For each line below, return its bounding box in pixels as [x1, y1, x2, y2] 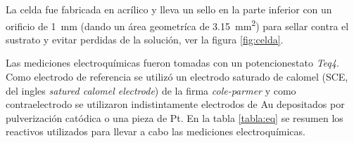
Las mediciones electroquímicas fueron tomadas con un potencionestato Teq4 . [6, 55, 339, 70]
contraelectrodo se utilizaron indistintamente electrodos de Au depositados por [6, 97, 345, 111]
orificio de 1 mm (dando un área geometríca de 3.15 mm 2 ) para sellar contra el [6, 16, 349, 33]
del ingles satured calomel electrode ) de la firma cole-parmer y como [6, 83, 296, 97]
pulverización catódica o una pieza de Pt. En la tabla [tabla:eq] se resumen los [6, 110, 343, 125]
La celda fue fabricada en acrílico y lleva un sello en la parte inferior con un [6, 2, 332, 16]
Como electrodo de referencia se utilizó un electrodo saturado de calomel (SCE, [6, 69, 348, 84]
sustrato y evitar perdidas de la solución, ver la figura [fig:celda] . [6, 32, 284, 46]
